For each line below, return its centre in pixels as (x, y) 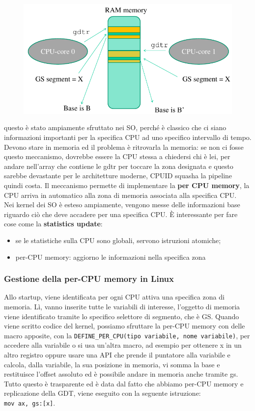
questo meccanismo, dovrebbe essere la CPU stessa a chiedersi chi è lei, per (117, 156)
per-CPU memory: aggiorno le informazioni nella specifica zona (111, 257)
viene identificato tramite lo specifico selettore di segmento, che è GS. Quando (122, 316)
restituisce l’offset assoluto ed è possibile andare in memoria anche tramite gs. (121, 374)
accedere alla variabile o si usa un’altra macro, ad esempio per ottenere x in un (123, 345)
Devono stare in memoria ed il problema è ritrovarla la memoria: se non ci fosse (124, 147)
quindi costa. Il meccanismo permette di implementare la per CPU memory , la (127, 185)
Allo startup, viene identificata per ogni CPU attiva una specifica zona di (114, 297)
